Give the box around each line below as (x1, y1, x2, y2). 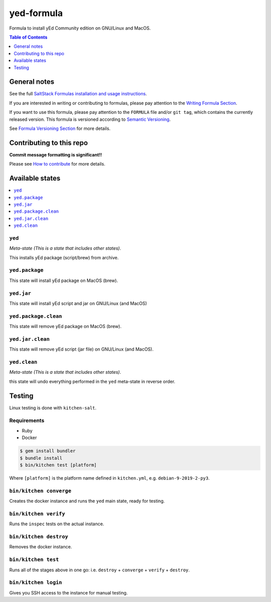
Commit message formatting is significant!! (9, 152, 102, 158)
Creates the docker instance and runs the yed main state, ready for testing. (9, 498, 165, 504)
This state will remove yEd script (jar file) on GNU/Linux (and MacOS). (9, 346, 154, 352)
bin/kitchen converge (9, 487, 71, 494)
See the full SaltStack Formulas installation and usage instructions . (9, 91, 148, 97)
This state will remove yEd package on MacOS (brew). (9, 324, 121, 330)
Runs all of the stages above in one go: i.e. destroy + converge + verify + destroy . (9, 567, 190, 573)
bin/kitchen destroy (9, 533, 69, 540)
